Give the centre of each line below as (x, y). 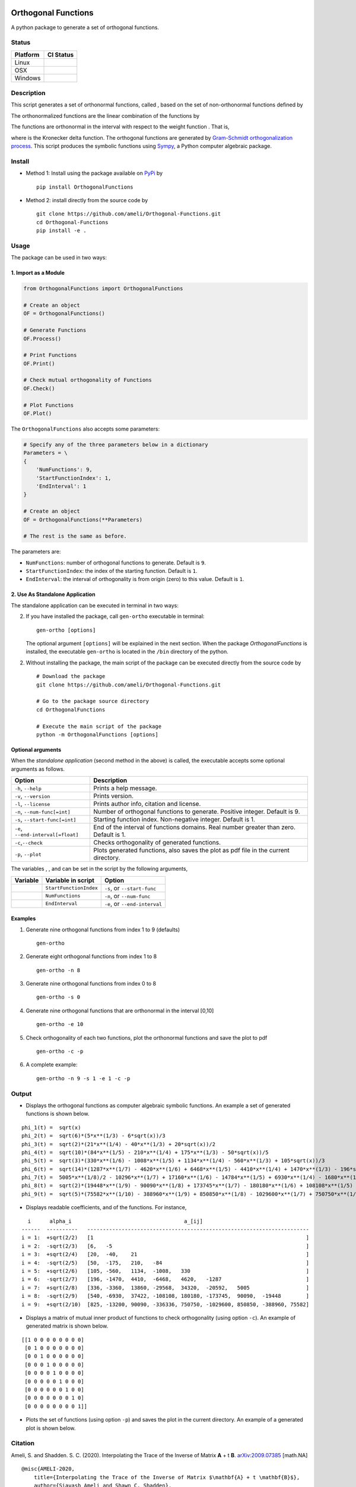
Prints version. (113, 796)
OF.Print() (39, 363)
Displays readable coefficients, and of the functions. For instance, (106, 1207)
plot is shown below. (51, 1428)
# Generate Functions (55, 330)
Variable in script (70, 880)
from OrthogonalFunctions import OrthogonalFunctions (103, 289)
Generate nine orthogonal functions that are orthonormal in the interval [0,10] (120, 1011)
